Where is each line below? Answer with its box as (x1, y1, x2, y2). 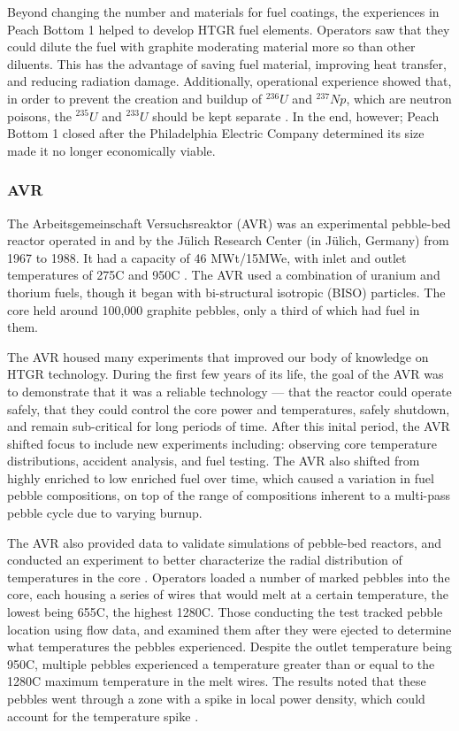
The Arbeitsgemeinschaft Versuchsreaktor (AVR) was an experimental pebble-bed (7, 213, 451, 232)
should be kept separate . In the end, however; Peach (152, 106, 440, 125)
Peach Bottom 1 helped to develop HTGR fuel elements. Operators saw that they (7, 19, 450, 38)
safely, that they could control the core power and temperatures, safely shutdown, (7, 399, 450, 418)
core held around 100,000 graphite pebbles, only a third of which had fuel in (7, 300, 420, 319)
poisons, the (7, 106, 72, 125)
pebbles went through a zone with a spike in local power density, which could (7, 689, 425, 707)
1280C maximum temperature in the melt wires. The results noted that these (7, 672, 426, 690)
